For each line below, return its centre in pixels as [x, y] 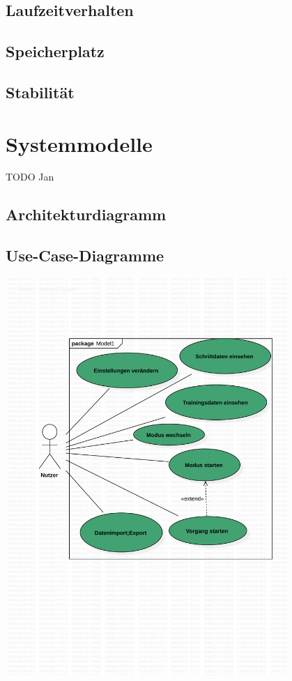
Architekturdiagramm [86, 214]
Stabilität [40, 92]
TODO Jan [30, 177]
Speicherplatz [55, 51]
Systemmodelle [79, 143]
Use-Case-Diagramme [85, 255]
